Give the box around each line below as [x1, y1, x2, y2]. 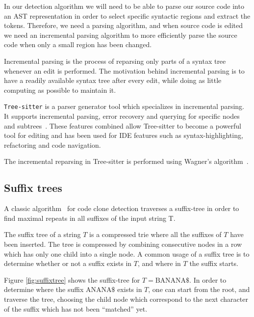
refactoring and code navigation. [4, 139, 101, 150]
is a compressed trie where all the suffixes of [89, 229, 222, 239]
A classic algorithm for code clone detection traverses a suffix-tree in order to [4, 203, 239, 213]
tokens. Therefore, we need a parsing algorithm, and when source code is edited [4, 20, 243, 30]
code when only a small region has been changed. [4, 39, 152, 50]
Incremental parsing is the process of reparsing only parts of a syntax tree [4, 55, 226, 66]
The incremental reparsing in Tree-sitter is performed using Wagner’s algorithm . [4, 156, 249, 166]
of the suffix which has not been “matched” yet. [4, 303, 148, 314]
